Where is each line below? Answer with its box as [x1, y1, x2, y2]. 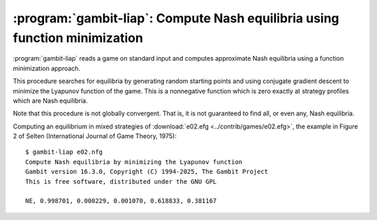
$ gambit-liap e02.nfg [25, 148, 103, 156]
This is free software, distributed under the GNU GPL [25, 177, 217, 185]
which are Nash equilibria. [13, 96, 88, 105]
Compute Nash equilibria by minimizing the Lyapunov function [25, 158, 243, 166]
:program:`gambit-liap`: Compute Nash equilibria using [13, 10, 340, 26]
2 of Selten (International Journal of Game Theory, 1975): [13, 132, 177, 140]
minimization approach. [13, 64, 80, 73]
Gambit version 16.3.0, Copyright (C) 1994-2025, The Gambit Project [25, 168, 269, 176]
